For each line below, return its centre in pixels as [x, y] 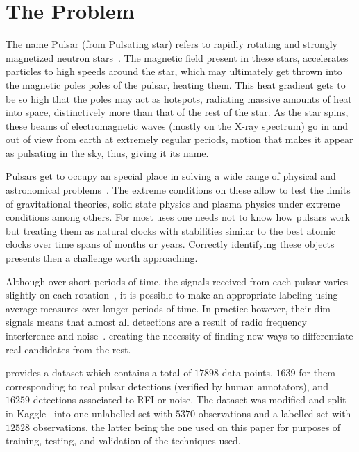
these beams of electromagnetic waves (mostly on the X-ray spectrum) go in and [177, 125]
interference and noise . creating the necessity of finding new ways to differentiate [179, 335]
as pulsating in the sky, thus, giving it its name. [107, 152]
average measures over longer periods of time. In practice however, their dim [168, 308]
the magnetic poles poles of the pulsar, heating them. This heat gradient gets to [176, 84]
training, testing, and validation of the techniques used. [123, 441]
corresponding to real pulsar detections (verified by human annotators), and [167, 386]
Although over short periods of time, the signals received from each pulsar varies [177, 281]
